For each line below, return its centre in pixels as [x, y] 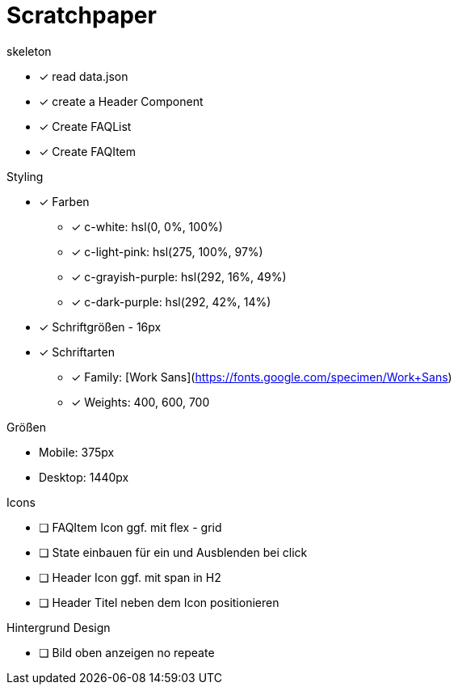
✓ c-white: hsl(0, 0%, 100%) [147, 226]
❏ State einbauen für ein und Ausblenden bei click [173, 552]
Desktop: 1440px [84, 477]
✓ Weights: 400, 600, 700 [141, 402]
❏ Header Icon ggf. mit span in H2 [130, 577]
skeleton [29, 51]
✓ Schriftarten [77, 352]
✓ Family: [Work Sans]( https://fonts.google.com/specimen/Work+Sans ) [262, 377]
